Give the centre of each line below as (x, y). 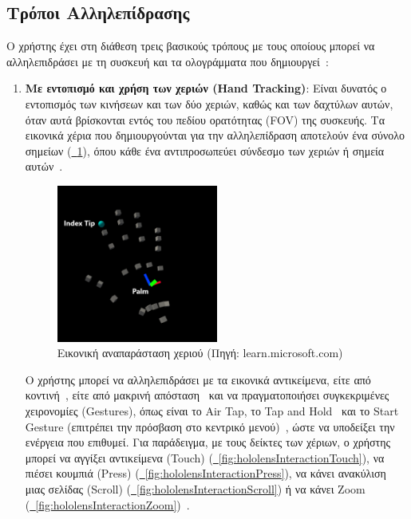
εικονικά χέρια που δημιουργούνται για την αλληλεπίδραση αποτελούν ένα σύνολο (215, 135)
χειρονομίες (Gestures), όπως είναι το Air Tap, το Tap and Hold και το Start (212, 410)
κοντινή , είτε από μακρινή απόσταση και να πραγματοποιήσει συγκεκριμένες (207, 395)
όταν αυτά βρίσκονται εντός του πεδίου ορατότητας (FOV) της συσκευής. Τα (205, 119)
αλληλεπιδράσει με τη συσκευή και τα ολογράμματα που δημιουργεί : (168, 61)
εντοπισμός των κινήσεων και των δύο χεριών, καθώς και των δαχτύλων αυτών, (209, 103)
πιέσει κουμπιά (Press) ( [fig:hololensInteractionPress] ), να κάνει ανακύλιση (205, 473)
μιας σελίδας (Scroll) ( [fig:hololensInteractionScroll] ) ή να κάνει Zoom (195, 488)
